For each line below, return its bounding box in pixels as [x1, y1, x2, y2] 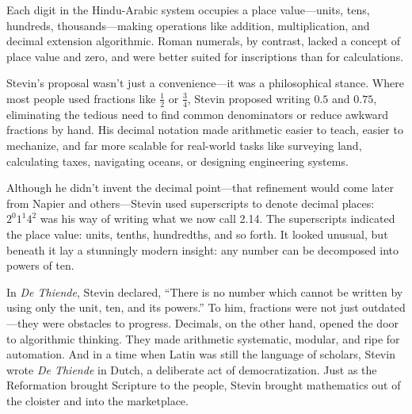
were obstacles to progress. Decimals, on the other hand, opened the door [42, 314, 399, 331]
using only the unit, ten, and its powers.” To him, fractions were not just [6, 299, 359, 316]
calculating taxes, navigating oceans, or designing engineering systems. [6, 152, 349, 169]
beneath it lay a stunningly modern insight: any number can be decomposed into [6, 241, 399, 258]
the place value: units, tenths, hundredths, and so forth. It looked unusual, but [6, 225, 388, 242]
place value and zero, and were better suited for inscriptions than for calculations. [6, 48, 404, 64]
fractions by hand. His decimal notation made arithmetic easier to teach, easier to [6, 121, 403, 138]
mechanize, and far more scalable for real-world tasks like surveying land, [6, 136, 362, 153]
